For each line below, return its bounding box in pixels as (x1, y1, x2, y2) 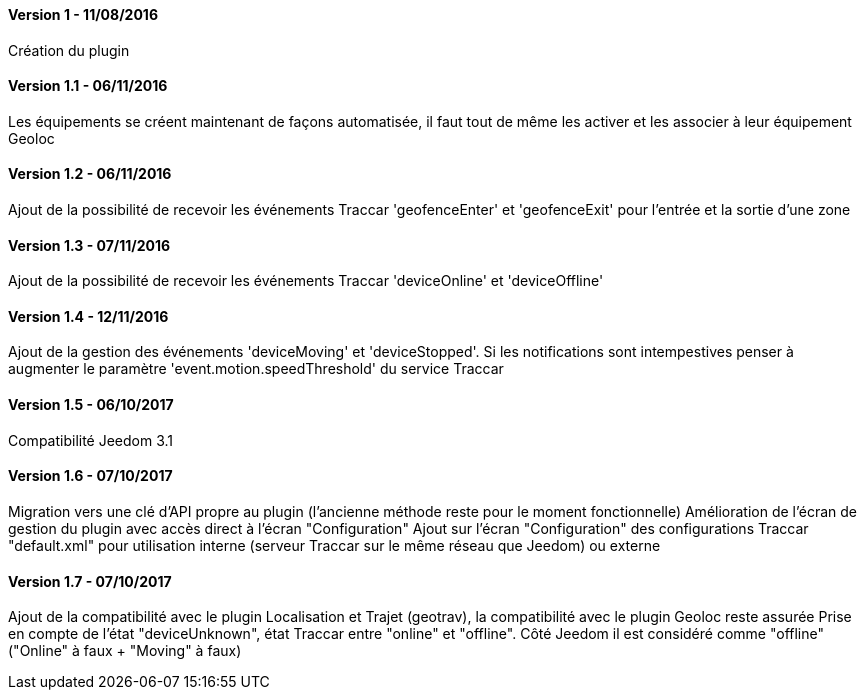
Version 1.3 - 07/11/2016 (8, 236, 171, 254)
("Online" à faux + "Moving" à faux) (8, 642, 242, 660)
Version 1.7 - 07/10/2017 (8, 572, 172, 590)
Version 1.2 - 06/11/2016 (8, 165, 172, 183)
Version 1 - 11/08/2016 (8, 6, 158, 23)
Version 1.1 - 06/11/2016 (8, 77, 168, 95)
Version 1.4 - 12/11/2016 (8, 307, 169, 325)
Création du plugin (8, 41, 130, 59)
